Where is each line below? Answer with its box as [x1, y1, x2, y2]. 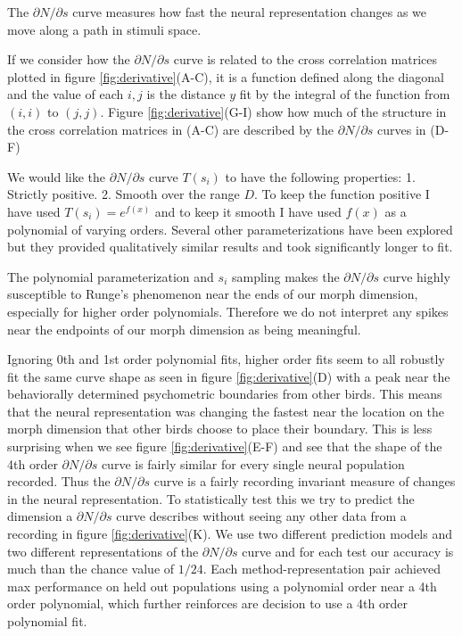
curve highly [383, 267, 450, 285]
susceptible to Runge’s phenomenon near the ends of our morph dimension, [7, 285, 418, 303]
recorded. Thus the [7, 472, 111, 491]
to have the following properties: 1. [225, 167, 416, 186]
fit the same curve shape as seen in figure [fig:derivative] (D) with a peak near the [7, 367, 450, 385]
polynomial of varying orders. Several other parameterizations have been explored [7, 219, 453, 238]
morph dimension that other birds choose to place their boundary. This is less [7, 419, 433, 438]
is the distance [146, 85, 226, 103]
